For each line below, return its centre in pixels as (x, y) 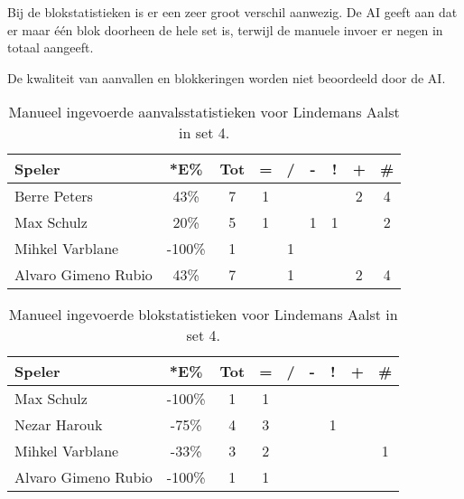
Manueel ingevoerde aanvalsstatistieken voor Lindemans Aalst (204, 112)
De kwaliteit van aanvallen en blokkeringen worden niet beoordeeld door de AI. (227, 77)
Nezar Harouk (59, 425)
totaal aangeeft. (51, 47)
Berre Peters (54, 196)
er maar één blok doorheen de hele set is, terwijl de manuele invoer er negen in (225, 29)
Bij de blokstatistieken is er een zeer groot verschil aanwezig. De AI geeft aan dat (232, 12)
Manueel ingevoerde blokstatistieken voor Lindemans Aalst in (203, 315)
